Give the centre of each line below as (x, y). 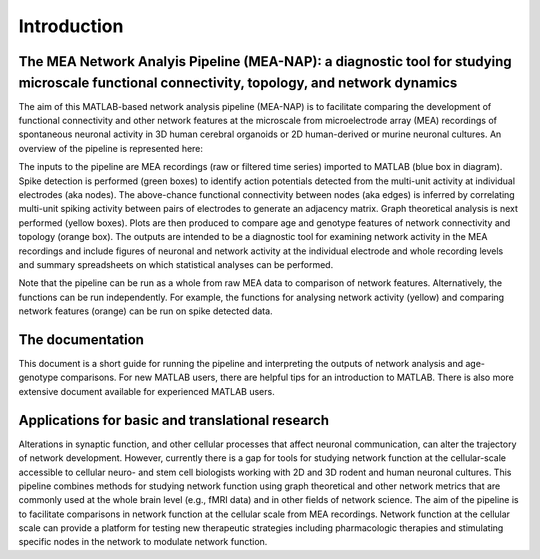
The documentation (81, 339)
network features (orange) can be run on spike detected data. (146, 311)
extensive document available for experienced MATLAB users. (146, 391)
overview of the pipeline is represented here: (111, 148)
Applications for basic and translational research (174, 420)
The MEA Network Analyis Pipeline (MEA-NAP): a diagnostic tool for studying (265, 61)
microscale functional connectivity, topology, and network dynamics (238, 82)
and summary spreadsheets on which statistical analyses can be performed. (176, 264)
